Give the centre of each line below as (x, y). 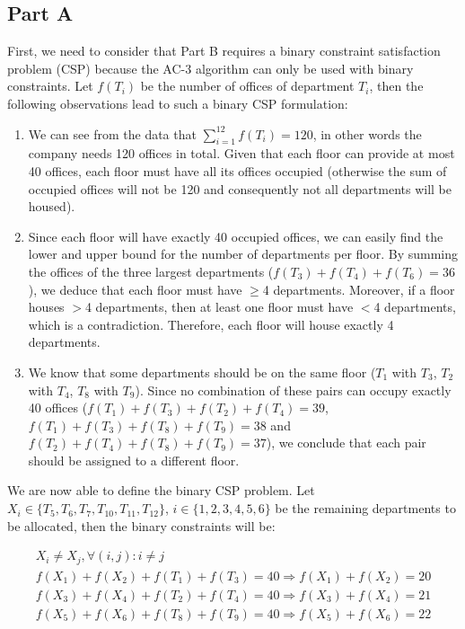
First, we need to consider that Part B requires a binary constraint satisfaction (224, 51)
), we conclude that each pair (346, 443)
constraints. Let (50, 86)
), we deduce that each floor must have (135, 289)
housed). (52, 206)
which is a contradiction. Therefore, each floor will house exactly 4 (211, 324)
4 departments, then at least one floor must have (219, 307)
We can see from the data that (112, 133)
